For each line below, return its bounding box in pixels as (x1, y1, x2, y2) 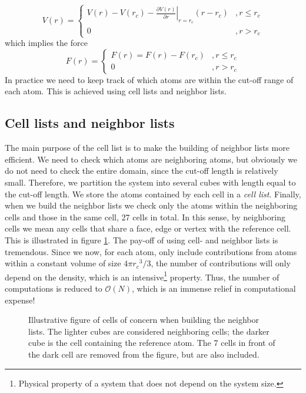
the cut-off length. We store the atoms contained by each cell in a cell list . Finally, (5, 187, 301, 200)
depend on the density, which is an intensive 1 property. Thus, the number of (5, 269, 280, 283)
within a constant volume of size (5, 257, 121, 269)
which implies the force (5, 37, 88, 49)
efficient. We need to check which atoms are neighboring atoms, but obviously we (5, 153, 297, 165)
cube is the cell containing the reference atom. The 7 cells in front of (28, 336, 275, 349)
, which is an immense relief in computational (132, 282, 296, 294)
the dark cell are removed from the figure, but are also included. (28, 348, 260, 360)
